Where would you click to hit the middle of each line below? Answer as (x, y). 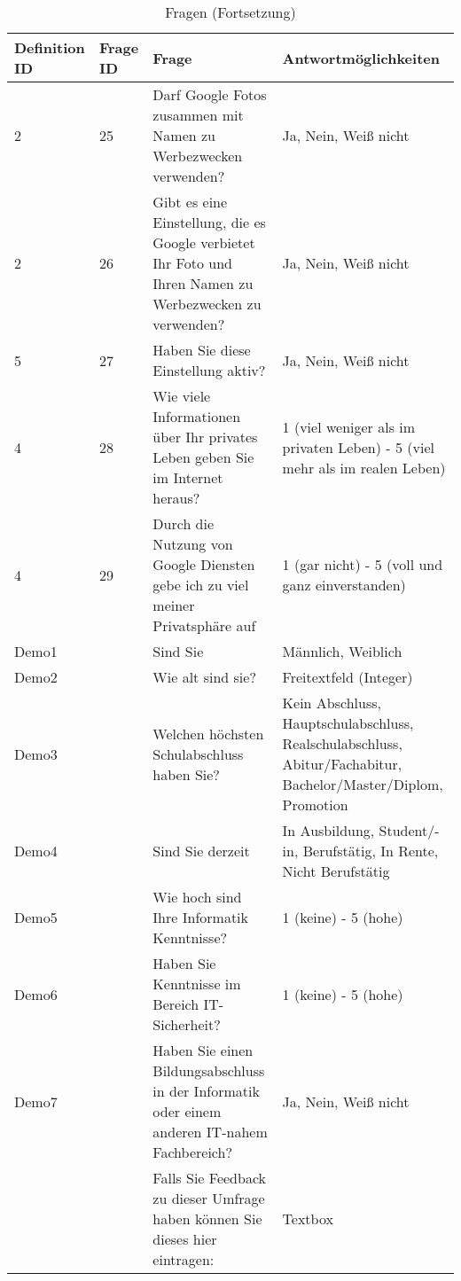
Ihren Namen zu (203, 283)
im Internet (188, 477)
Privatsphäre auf (204, 625)
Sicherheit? (187, 1024)
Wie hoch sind (197, 897)
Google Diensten (204, 564)
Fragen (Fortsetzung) (230, 12)
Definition (50, 47)
